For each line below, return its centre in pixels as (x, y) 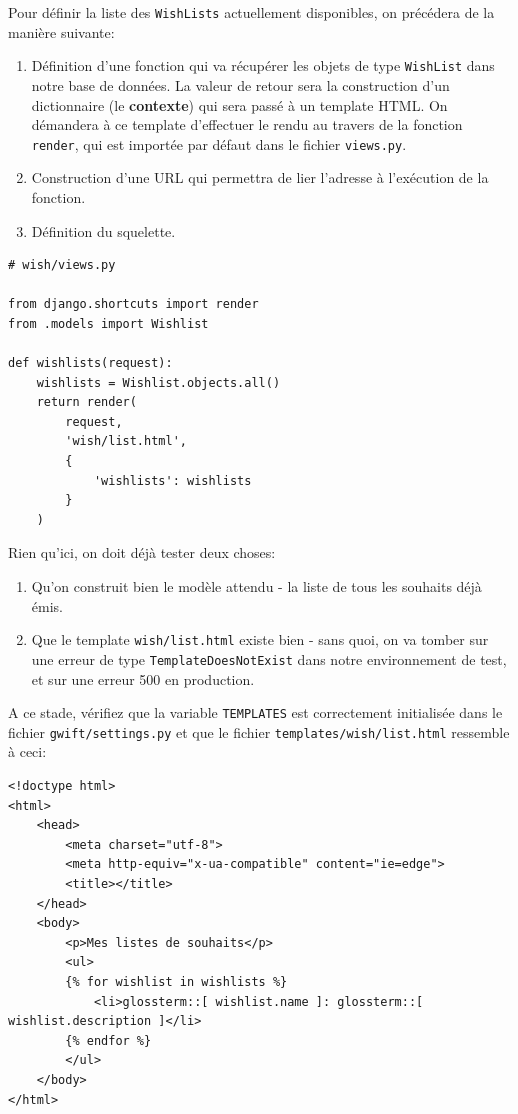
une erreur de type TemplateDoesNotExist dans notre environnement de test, (269, 658)
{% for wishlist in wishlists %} (176, 981)
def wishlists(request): (90, 363)
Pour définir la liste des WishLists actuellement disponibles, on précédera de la (251, 12)
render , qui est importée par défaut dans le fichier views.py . (219, 143)
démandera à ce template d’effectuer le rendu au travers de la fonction (247, 124)
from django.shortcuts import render (133, 304)
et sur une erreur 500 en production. (143, 678)
